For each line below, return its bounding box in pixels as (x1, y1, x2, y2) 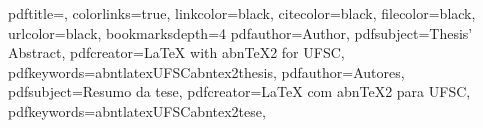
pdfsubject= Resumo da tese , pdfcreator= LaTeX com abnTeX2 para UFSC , (8, 81, 471, 102)
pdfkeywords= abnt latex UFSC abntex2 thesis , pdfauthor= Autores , (8, 61, 405, 82)
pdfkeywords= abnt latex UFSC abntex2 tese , (8, 100, 266, 121)
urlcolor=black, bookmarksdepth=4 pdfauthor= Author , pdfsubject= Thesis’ (8, 22, 473, 43)
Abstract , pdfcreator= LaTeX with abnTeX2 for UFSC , (8, 42, 345, 63)
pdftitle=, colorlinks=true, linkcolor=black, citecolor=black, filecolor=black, (8, 3, 476, 23)
